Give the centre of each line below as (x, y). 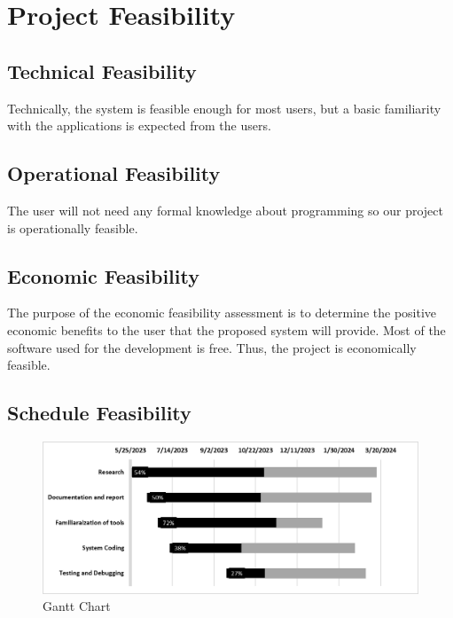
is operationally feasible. (73, 227)
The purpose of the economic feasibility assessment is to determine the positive (222, 313)
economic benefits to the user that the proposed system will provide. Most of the (226, 329)
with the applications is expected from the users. (139, 125)
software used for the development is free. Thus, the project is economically (212, 347)
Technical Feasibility (102, 70)
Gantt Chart (77, 606)
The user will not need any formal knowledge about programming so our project (225, 210)
